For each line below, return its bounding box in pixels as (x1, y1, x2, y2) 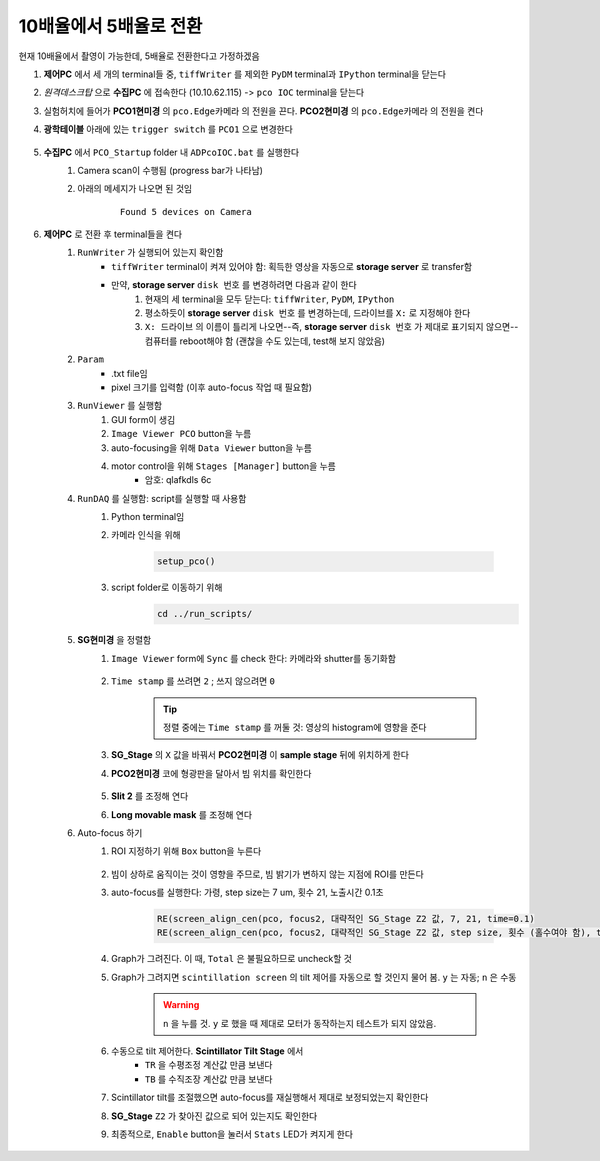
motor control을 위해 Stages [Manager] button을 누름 (111, 460, 337, 472)
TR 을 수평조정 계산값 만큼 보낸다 (145, 1059, 273, 1071)
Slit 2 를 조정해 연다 (111, 790, 189, 802)
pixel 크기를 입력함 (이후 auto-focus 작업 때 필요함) (111, 381, 313, 393)
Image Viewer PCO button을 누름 (111, 428, 252, 440)
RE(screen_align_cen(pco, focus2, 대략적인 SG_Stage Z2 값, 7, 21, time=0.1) (156, 913, 535, 925)
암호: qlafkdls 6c (145, 474, 212, 486)
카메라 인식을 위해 (111, 529, 181, 541)
